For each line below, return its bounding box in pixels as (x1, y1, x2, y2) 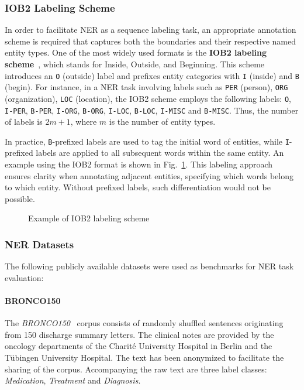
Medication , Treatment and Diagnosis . (5, 374, 141, 386)
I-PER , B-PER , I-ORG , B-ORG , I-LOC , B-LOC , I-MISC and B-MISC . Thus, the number (5, 104, 299, 116)
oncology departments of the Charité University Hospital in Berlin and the (5, 340, 272, 352)
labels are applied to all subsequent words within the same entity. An (36, 146, 284, 159)
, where (70, 115, 97, 128)
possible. (5, 192, 35, 204)
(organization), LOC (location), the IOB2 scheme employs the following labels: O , (5, 92, 291, 104)
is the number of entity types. (109, 115, 216, 128)
